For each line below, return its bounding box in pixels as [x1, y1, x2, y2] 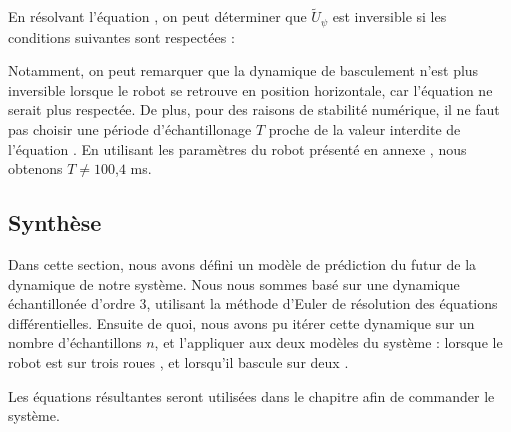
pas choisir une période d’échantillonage [8, 119, 252, 140]
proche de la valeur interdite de [268, 119, 461, 140]
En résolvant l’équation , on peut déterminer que [8, 6, 307, 27]
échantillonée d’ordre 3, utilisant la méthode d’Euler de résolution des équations [8, 293, 498, 314]
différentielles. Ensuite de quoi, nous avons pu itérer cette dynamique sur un [8, 312, 475, 333]
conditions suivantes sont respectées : [8, 26, 235, 47]
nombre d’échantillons [8, 332, 142, 353]
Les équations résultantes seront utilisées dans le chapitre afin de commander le [8, 385, 495, 406]
